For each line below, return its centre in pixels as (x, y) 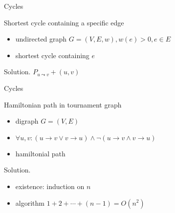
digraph (27, 121)
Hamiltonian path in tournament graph (63, 104)
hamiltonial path (40, 153)
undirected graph (41, 39)
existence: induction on (50, 186)
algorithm (30, 202)
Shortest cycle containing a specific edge (64, 22)
